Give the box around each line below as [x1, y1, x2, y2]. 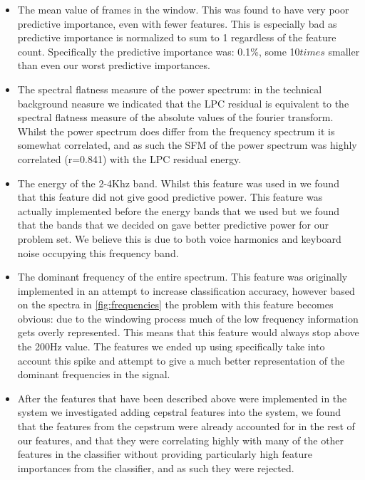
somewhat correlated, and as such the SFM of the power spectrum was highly [17, 137, 357, 152]
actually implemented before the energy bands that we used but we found [17, 203, 340, 218]
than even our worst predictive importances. [17, 58, 210, 73]
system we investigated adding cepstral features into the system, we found [17, 405, 341, 419]
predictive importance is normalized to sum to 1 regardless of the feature [17, 30, 336, 45]
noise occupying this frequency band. [17, 245, 179, 260]
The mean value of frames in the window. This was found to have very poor [17, 2, 349, 16]
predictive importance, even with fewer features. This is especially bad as [17, 16, 337, 31]
